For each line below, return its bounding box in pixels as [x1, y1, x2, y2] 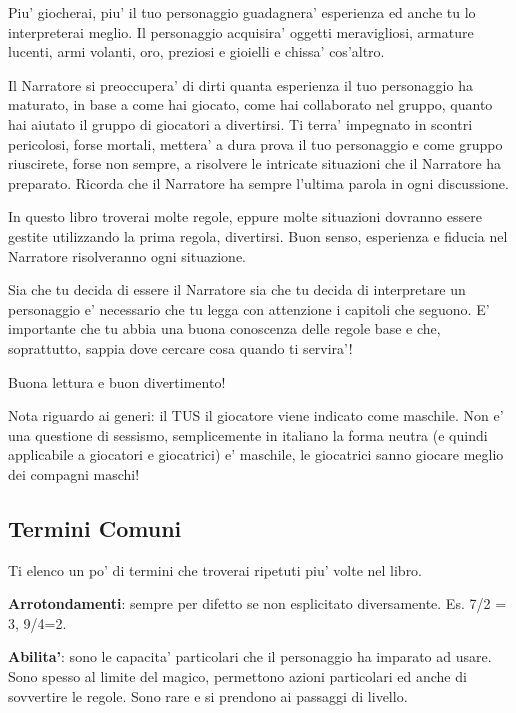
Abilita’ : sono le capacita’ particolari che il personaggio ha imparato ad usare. [8, 646, 492, 667]
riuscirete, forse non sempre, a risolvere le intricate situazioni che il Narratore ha [8, 153, 502, 174]
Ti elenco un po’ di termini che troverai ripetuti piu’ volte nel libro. [8, 559, 423, 580]
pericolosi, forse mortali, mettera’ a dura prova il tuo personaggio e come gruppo [8, 133, 503, 154]
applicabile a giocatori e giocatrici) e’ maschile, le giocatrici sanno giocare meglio [8, 444, 504, 465]
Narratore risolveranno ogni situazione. [8, 245, 246, 266]
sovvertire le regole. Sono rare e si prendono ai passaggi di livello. [8, 685, 408, 706]
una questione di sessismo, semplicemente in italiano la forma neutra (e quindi [8, 424, 488, 445]
